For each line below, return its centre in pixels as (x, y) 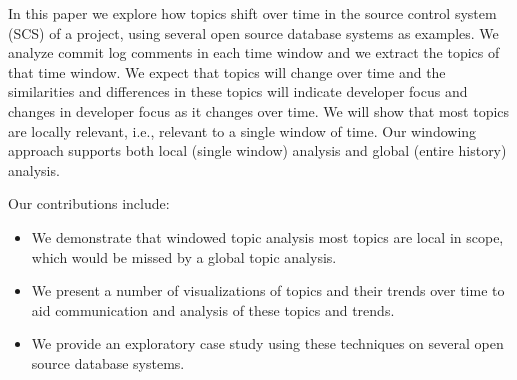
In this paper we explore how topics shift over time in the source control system (252, 13)
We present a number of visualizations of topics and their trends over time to (268, 290)
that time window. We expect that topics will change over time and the (227, 71)
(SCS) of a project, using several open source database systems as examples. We (253, 32)
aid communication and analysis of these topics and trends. (213, 309)
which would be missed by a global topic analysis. (184, 256)
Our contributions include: (89, 203)
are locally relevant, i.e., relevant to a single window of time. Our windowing (242, 130)
